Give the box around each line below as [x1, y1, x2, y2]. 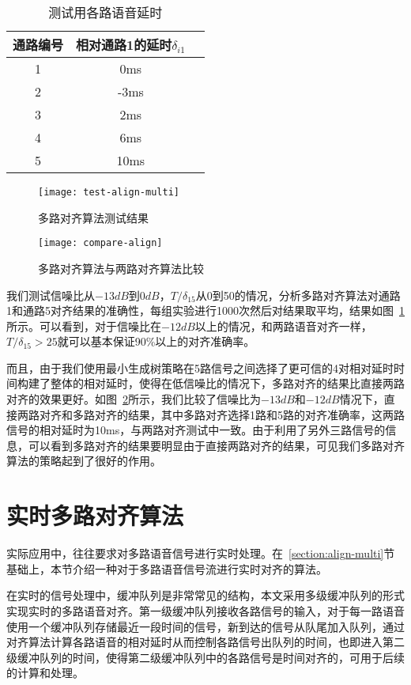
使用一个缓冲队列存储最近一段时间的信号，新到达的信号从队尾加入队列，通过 [6, 618, 405, 634]
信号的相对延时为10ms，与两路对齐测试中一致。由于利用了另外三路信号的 [6, 422, 386, 438]
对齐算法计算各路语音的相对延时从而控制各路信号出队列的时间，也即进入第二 [6, 634, 405, 650]
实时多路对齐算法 [6, 499, 184, 532]
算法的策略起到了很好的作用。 [6, 452, 161, 469]
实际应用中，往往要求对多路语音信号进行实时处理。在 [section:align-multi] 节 [6, 545, 395, 562]
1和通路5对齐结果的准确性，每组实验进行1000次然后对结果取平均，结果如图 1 [6, 302, 405, 319]
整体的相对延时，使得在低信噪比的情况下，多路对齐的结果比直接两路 [50, 375, 405, 392]
